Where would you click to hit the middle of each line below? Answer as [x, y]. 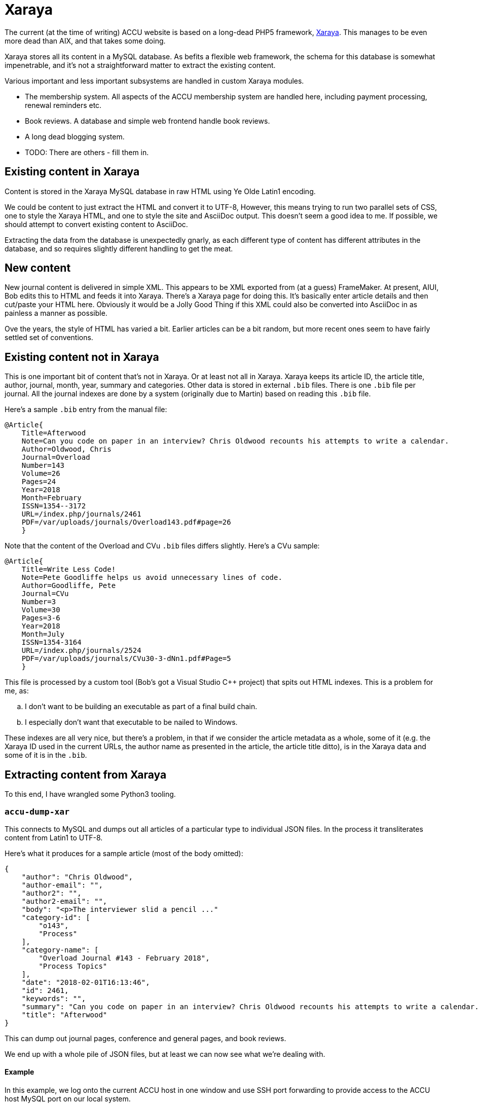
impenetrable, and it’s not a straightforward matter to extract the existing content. [140, 65]
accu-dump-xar [37, 812]
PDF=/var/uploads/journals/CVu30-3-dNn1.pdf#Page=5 [126, 659]
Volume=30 [41, 610]
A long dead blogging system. [75, 136]
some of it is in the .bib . [46, 755]
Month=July [43, 634]
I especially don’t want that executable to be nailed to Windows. [131, 722]
